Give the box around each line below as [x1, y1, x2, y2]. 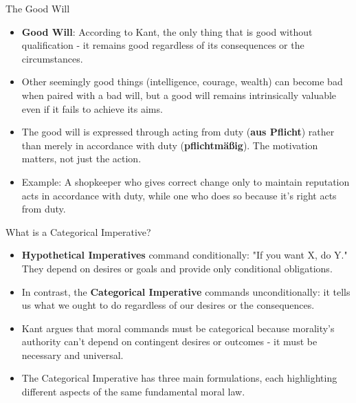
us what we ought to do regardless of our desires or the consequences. [21, 298, 315, 312]
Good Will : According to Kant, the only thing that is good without [21, 24, 313, 39]
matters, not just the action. [21, 151, 142, 166]
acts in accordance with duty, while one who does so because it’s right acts [21, 188, 337, 202]
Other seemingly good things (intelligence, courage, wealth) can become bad [21, 74, 343, 89]
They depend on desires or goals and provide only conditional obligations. [21, 261, 333, 275]
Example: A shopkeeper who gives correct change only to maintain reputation [21, 174, 350, 188]
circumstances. [21, 51, 83, 65]
